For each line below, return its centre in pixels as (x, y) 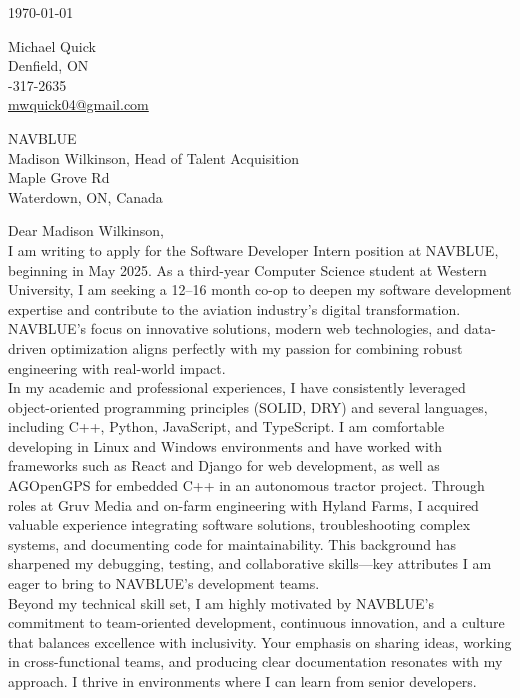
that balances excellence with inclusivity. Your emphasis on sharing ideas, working (260, 641)
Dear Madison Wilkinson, (86, 230)
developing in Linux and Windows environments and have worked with (225, 445)
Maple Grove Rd (59, 177)
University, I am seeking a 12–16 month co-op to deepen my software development (260, 289)
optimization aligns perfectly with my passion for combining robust (256, 347)
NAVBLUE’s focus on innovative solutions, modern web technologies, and (234, 328)
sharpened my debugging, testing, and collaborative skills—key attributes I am (250, 563)
